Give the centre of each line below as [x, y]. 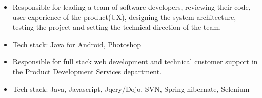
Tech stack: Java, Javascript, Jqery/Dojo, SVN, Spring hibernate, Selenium [131, 89]
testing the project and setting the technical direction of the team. [117, 27]
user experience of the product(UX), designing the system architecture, [124, 17]
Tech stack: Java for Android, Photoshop [77, 44]
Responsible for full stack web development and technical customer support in [135, 61]
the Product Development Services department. [87, 71]
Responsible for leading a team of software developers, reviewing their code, [132, 7]
